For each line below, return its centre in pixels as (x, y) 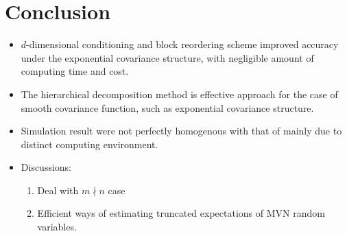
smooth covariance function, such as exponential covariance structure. (167, 107)
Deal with (58, 190)
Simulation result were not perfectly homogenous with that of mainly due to (181, 131)
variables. (57, 227)
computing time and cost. (75, 71)
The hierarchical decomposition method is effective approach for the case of (179, 94)
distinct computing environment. (89, 144)
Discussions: (46, 167)
